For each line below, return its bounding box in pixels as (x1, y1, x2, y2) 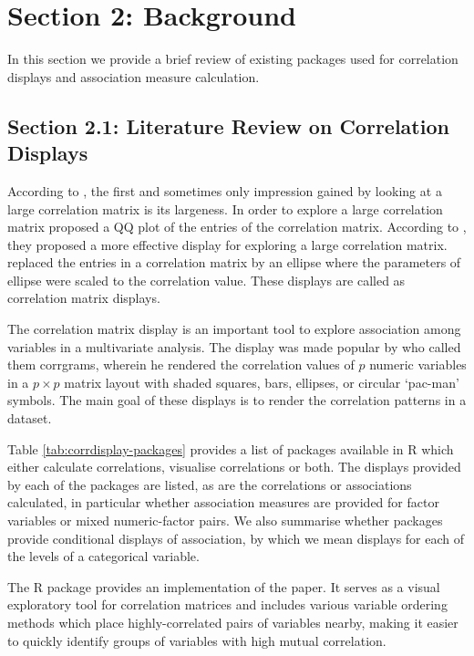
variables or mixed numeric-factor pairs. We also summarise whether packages (7, 511, 443, 529)
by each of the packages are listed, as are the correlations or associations (7, 474, 412, 494)
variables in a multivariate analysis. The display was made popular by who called (7, 337, 461, 356)
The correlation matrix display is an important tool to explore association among (7, 319, 461, 338)
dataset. (7, 409, 52, 428)
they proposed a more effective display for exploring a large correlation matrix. (7, 234, 448, 254)
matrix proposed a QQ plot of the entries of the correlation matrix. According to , (7, 217, 467, 236)
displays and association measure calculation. (7, 67, 260, 86)
